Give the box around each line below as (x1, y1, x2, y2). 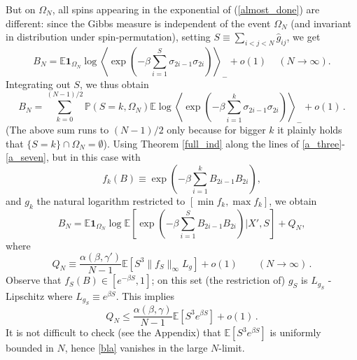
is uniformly (269, 325, 321, 340)
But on (6, 2, 36, 16)
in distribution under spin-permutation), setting (6, 29, 211, 44)
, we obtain (269, 193, 317, 208)
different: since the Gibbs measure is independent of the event (6, 15, 271, 30)
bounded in (6, 340, 54, 355)
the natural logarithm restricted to (36, 193, 185, 208)
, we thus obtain (79, 76, 149, 91)
